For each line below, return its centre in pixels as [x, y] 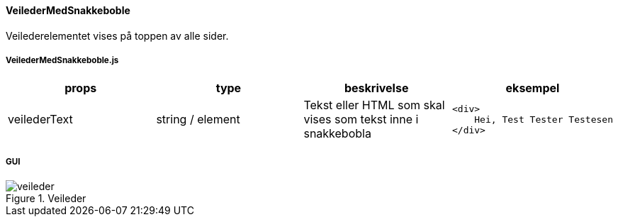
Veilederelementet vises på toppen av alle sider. [117, 35]
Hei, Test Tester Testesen [544, 119]
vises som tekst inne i [361, 120]
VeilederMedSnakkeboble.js [62, 60]
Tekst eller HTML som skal [374, 105]
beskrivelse [376, 88]
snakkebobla [337, 134]
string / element [198, 120]
